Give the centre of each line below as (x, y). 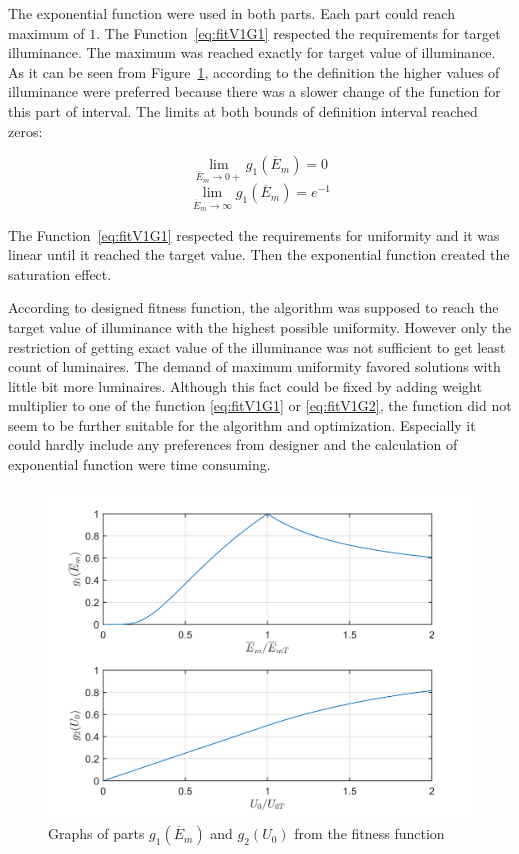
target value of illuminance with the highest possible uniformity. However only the (260, 326)
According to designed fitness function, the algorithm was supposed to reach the (253, 307)
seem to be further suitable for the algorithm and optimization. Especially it (242, 424)
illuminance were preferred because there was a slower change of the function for (254, 91)
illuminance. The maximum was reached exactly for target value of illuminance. (252, 52)
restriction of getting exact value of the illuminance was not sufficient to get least (257, 346)
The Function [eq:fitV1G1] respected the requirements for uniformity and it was (254, 234)
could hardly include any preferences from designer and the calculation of (233, 444)
